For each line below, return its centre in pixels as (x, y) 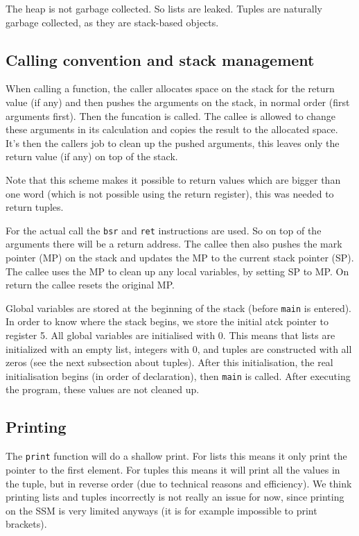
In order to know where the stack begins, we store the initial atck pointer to (167, 321)
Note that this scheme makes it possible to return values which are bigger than (173, 179)
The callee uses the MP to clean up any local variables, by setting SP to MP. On (177, 271)
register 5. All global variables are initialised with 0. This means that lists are (170, 335)
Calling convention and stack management (160, 59)
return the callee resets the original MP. (90, 285)
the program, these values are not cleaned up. (103, 389)
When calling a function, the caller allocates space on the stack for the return (170, 88)
